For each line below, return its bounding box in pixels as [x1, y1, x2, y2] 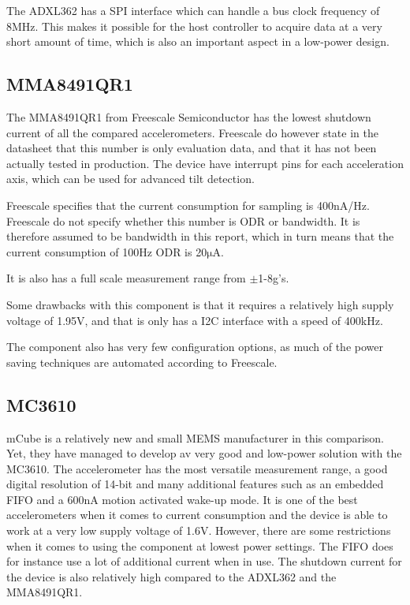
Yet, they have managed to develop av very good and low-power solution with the [6, 445, 402, 461]
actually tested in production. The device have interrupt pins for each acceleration [6, 155, 404, 171]
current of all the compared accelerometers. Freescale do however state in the [6, 124, 378, 140]
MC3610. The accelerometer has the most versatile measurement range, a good [6, 460, 388, 476]
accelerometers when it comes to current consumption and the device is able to [6, 506, 388, 523]
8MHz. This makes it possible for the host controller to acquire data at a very [6, 17, 382, 34]
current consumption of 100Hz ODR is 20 [6, 243, 207, 260]
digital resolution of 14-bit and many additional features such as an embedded [6, 476, 384, 492]
